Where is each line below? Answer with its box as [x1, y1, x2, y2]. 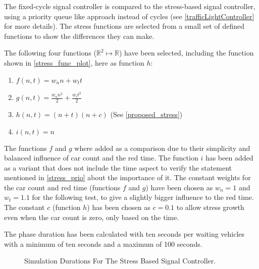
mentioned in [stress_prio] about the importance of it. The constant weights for [4, 172, 251, 183]
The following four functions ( [4, 47, 96, 58]
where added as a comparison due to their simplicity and [74, 142, 250, 153]
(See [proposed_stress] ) [110, 109, 183, 119]
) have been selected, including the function [119, 47, 254, 58]
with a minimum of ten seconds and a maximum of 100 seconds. [4, 238, 202, 249]
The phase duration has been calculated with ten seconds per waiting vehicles [4, 229, 245, 239]
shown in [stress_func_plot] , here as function [4, 57, 144, 68]
